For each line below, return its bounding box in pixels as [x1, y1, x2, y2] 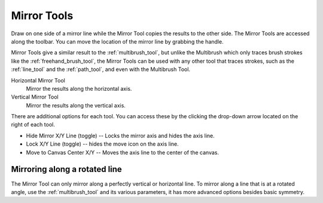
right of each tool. [11, 121, 55, 128]
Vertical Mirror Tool [11, 93, 59, 101]
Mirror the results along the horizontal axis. [26, 85, 132, 92]
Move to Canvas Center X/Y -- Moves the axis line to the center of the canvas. [26, 149, 220, 156]
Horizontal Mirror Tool [11, 76, 65, 84]
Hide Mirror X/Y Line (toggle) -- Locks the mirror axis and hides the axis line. [26, 132, 215, 139]
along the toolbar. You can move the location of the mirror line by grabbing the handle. [11, 38, 224, 45]
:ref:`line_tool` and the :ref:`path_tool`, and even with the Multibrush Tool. [11, 66, 191, 73]
